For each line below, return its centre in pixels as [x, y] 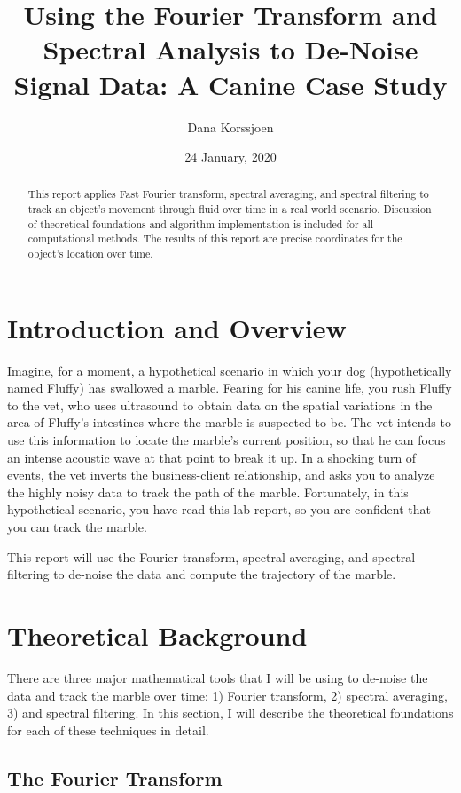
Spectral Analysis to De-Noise [230, 49]
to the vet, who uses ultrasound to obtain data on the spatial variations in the [220, 404]
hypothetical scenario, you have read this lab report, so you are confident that [219, 509]
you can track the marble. [77, 527]
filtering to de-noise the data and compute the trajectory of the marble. [202, 574]
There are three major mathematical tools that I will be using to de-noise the [218, 677]
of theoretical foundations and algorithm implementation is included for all [201, 223]
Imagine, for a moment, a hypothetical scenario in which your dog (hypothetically [230, 370]
